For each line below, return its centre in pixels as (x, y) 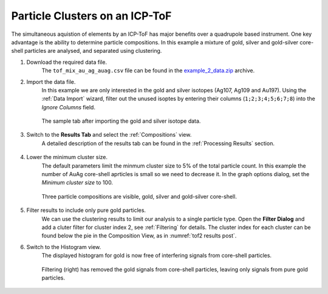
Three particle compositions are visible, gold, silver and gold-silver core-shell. (139, 196)
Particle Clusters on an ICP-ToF (91, 16)
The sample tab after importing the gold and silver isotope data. (121, 121)
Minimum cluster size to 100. (77, 183)
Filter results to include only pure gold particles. (86, 210)
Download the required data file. (67, 62)
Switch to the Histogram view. (64, 247)
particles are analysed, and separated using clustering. (93, 51)
